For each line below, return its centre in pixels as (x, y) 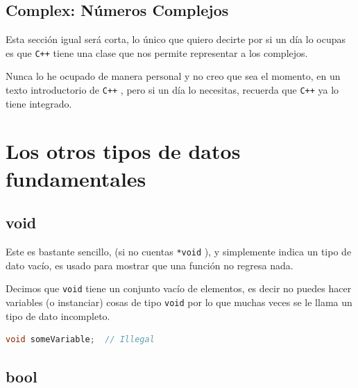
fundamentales (76, 178)
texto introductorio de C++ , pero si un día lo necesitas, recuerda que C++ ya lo (172, 90)
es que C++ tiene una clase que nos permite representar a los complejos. (157, 52)
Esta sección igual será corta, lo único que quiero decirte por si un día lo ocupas (176, 39)
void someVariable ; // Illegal (80, 340)
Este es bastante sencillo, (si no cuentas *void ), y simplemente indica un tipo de (179, 252)
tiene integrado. (39, 103)
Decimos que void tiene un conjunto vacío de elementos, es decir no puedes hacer (179, 288)
